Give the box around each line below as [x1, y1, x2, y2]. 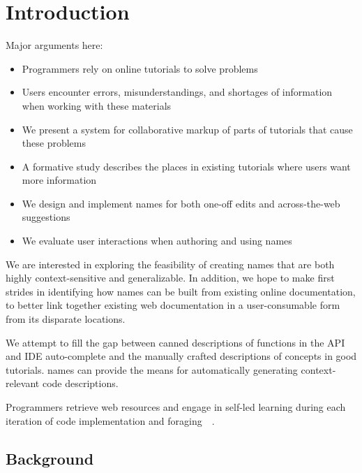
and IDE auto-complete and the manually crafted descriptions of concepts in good [6, 349, 357, 363]
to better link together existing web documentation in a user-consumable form [6, 298, 340, 312]
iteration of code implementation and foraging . [6, 413, 215, 428]
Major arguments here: [6, 38, 103, 52]
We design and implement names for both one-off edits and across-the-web [22, 196, 340, 210]
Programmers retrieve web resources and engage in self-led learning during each [6, 400, 346, 414]
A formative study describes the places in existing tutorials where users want [22, 159, 351, 173]
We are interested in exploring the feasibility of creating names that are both [6, 256, 335, 271]
